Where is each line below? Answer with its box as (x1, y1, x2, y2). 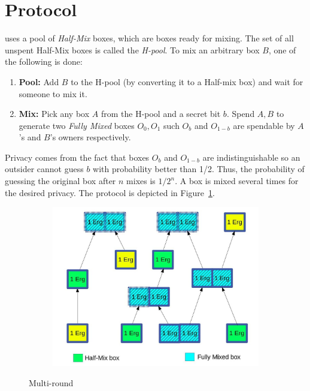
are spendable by (233, 119, 295, 131)
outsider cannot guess (5, 163, 84, 175)
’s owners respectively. (50, 131, 131, 143)
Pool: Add (19, 75, 59, 88)
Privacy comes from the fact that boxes (5, 151, 150, 163)
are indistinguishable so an (202, 151, 300, 163)
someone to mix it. (19, 87, 87, 100)
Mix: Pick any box (19, 107, 90, 120)
